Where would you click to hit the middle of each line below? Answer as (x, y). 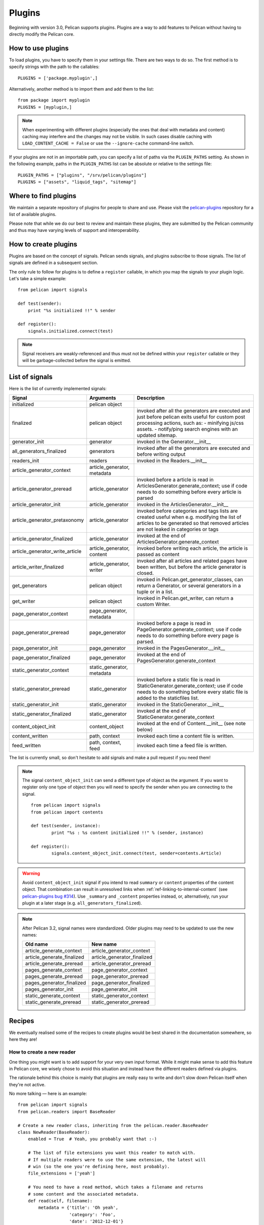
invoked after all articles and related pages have (192, 561)
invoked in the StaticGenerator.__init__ (181, 705)
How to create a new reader (42, 1052)
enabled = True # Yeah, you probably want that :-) (92, 1139)
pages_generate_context (54, 970)
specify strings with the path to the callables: (54, 67)
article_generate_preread (54, 964)
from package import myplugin (54, 100)
